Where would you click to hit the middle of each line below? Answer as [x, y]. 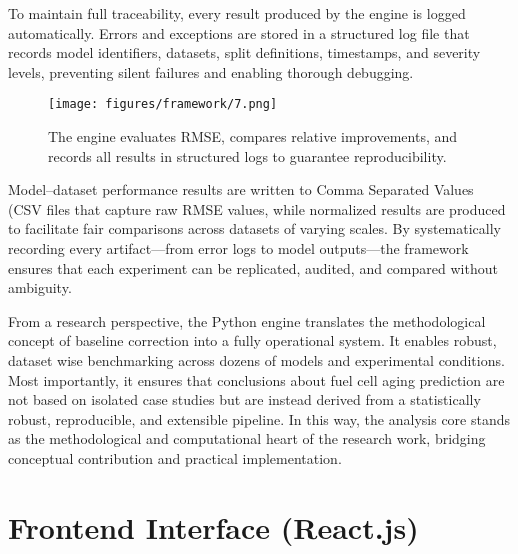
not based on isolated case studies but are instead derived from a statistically [244, 399]
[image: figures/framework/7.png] [163, 104]
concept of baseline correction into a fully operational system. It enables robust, [252, 340]
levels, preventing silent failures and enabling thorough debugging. [211, 71]
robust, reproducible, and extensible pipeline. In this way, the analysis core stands [259, 418]
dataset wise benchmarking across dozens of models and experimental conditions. [256, 359]
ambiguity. [40, 287]
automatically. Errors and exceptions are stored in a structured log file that [239, 32]
